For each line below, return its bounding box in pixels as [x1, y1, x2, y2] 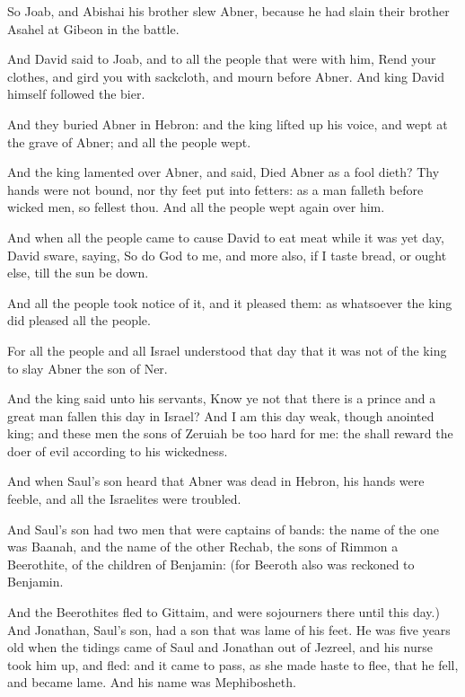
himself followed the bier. [7, 84, 145, 103]
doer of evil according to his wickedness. [7, 441, 228, 460]
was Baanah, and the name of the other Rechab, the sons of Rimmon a [7, 537, 399, 556]
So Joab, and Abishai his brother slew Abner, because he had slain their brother [7, 2, 450, 20]
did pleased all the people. [7, 311, 151, 330]
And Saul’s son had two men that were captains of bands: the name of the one [7, 519, 439, 538]
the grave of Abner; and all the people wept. [7, 132, 251, 151]
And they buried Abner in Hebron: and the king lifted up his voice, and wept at [7, 114, 448, 133]
